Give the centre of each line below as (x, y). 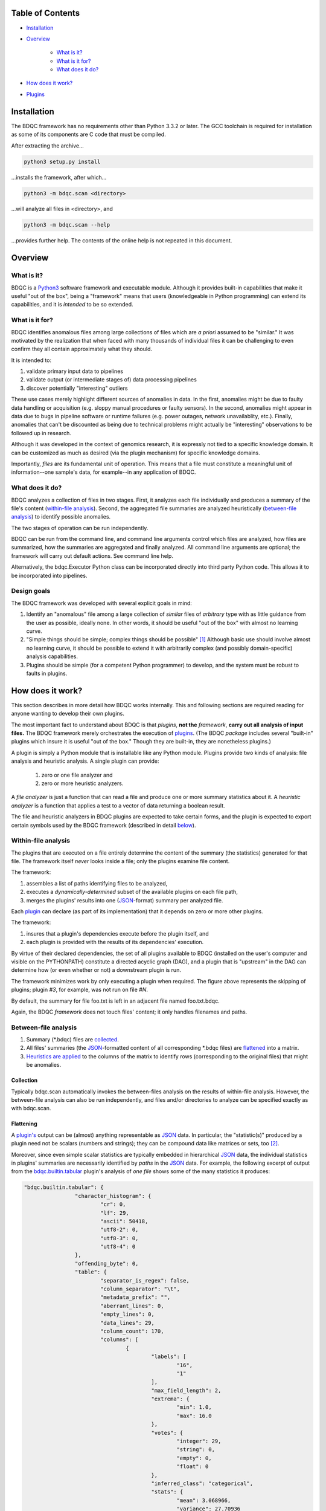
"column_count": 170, (132, 1331)
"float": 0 (193, 1467)
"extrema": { (170, 1399)
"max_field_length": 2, (186, 1390)
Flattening (24, 1124)
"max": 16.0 (194, 1416)
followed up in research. (41, 433)
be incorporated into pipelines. (49, 575)
